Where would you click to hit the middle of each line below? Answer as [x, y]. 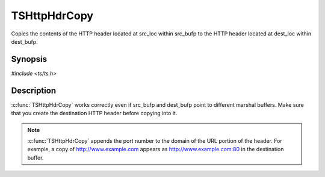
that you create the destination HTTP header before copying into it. [94, 113]
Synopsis [29, 59]
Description [34, 90]
